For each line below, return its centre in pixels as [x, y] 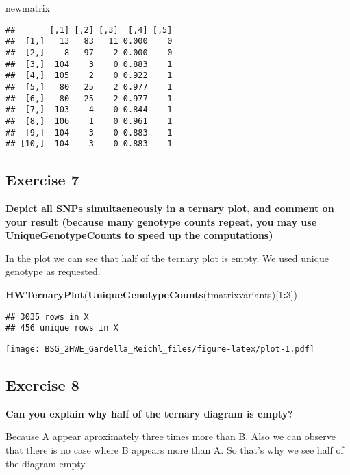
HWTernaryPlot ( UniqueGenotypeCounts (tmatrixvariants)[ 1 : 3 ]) [152, 294]
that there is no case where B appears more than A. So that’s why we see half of [175, 449]
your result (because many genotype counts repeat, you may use [161, 221]
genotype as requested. [53, 271]
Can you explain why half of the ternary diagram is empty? [149, 413]
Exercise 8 [42, 384]
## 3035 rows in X [47, 317]
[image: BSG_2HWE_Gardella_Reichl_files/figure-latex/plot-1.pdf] [160, 349]
